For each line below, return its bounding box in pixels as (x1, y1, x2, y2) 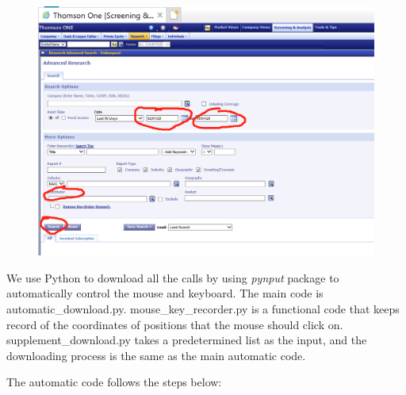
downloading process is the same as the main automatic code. (6, 347, 306, 363)
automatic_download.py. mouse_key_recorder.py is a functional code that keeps (6, 301, 400, 317)
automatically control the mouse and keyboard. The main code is (6, 285, 324, 301)
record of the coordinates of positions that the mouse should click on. (6, 316, 343, 332)
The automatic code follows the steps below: (6, 374, 222, 390)
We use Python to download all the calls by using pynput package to (6, 269, 339, 286)
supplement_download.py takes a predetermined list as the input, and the (6, 332, 367, 348)
